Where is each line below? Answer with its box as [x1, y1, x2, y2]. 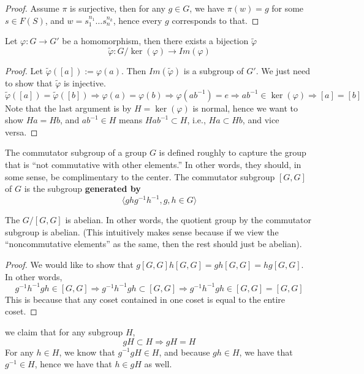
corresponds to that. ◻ [172, 13, 259, 26]
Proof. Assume [5, 2, 59, 14]
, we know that [59, 345, 115, 358]
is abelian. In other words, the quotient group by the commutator [65, 213, 312, 226]
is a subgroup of [183, 64, 244, 77]
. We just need [256, 64, 310, 77]
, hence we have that [34, 357, 112, 370]
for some [271, 2, 304, 14]
